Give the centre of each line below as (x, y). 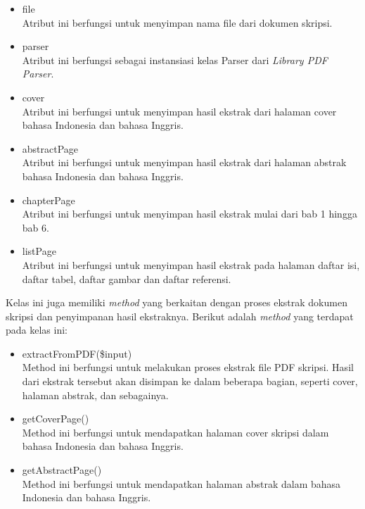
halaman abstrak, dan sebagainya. (95, 395)
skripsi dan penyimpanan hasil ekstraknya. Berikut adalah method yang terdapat (180, 316)
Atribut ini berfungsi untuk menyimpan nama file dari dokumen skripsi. (177, 22)
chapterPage (49, 200)
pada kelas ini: (37, 330)
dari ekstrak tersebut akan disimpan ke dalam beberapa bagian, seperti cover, (190, 381)
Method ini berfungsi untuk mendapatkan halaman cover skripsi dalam (175, 432)
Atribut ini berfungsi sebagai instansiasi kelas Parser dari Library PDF (175, 59)
